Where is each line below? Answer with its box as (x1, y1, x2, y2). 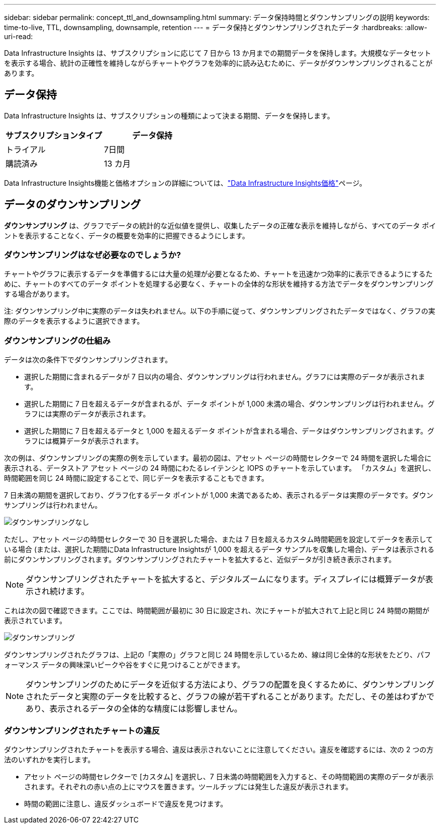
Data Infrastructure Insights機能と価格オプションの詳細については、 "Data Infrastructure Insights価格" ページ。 (4, 178, 367, 187)
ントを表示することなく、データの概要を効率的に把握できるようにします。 (4, 231, 249, 240)
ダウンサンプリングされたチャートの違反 (4, 725, 160, 736)
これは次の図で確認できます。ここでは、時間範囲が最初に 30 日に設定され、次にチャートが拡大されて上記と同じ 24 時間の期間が (4, 606, 429, 615)
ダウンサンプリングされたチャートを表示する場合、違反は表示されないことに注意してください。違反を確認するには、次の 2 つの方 (4, 745, 434, 754)
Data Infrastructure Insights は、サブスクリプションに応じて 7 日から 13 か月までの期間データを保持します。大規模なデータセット (4, 49, 431, 57)
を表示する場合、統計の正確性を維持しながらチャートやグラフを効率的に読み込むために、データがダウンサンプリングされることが (4, 59, 433, 67)
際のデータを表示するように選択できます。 (4, 317, 144, 326)
